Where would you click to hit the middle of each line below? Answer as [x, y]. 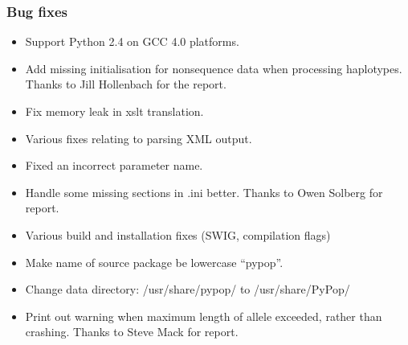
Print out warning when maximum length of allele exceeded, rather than [204, 316]
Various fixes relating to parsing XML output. [139, 138]
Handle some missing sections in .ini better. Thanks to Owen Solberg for [204, 192]
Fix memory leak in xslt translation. [114, 111]
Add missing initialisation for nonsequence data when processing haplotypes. [214, 68]
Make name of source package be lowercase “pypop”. [154, 262]
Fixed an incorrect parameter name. [114, 165]
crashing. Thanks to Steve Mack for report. [132, 332]
